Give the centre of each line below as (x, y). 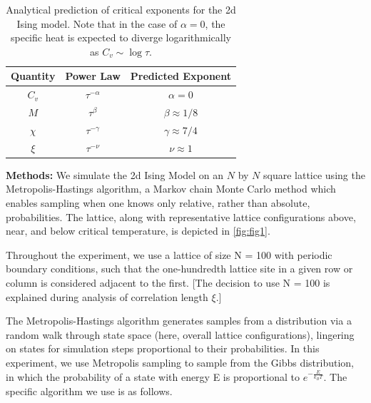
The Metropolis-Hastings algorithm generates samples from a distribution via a (179, 321)
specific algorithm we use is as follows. (89, 391)
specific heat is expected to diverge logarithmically (121, 37)
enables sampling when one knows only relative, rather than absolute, (158, 203)
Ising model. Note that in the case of (97, 23)
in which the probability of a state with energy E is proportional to (153, 377)
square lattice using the (314, 174)
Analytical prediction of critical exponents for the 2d (121, 9)
